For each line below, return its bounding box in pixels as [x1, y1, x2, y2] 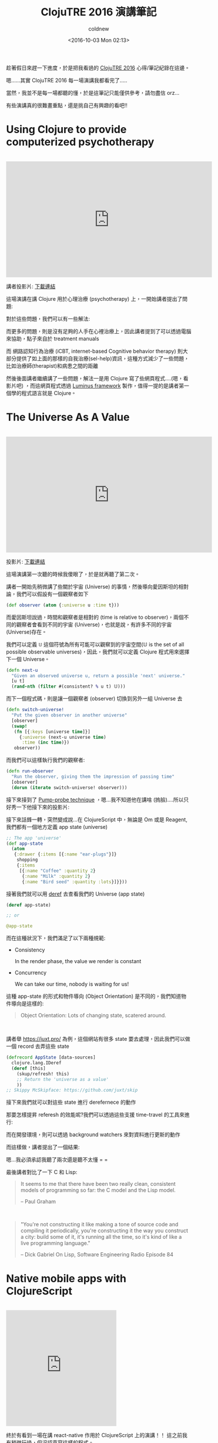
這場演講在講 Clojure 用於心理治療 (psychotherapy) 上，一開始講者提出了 [6, 295, 183, 302]
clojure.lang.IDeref [11, 1060, 62, 1066]
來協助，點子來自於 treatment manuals [6, 335, 99, 342]
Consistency [14, 946, 45, 954]
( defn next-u [6, 667, 38, 673]
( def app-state [6, 840, 43, 847]
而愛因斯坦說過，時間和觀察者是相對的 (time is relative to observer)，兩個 [6, 613, 184, 621]
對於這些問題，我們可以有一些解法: [6, 315, 90, 322]
